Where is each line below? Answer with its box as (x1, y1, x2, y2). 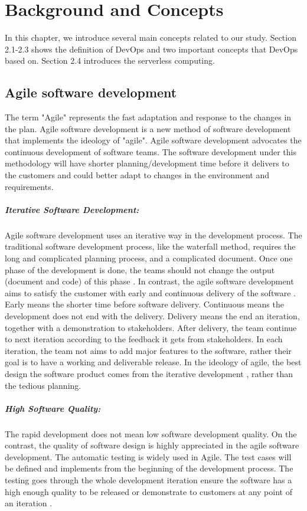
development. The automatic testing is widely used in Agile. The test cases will (5, 450, 292, 463)
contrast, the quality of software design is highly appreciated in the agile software (5, 439, 299, 451)
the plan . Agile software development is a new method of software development (5, 122, 291, 135)
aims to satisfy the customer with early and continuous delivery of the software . (5, 286, 296, 299)
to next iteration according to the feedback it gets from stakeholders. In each (5, 333, 283, 345)
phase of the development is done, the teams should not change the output (5, 263, 275, 276)
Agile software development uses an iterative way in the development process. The (5, 228, 302, 241)
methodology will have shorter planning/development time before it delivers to (5, 157, 289, 169)
